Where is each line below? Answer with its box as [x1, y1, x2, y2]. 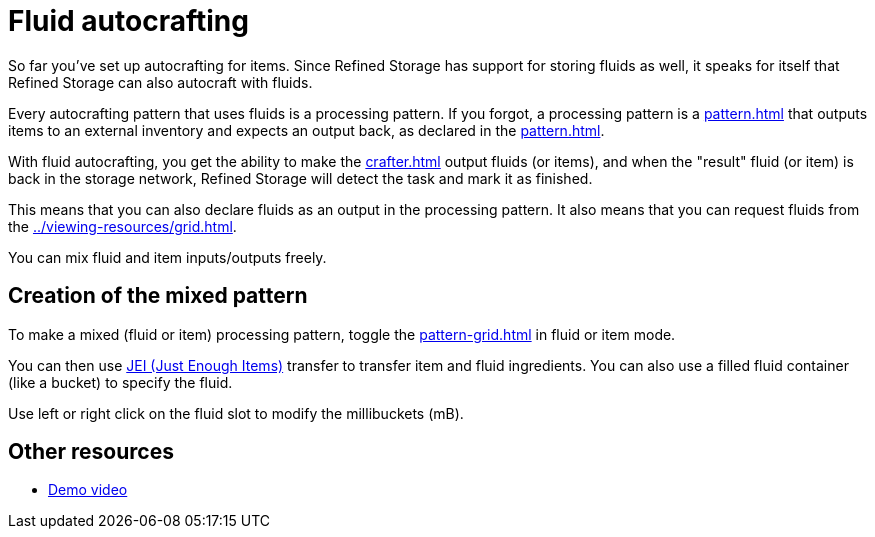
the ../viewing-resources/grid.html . [8, 217, 237, 235]
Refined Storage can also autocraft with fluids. [8, 73, 313, 91]
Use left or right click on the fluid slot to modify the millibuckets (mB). [8, 404, 464, 422]
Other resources [8, 439, 174, 465]
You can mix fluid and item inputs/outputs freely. [8, 248, 327, 266]
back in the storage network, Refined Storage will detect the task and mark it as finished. [8, 169, 593, 187]
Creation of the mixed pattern [8, 283, 308, 309]
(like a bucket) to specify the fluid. [8, 373, 233, 391]
